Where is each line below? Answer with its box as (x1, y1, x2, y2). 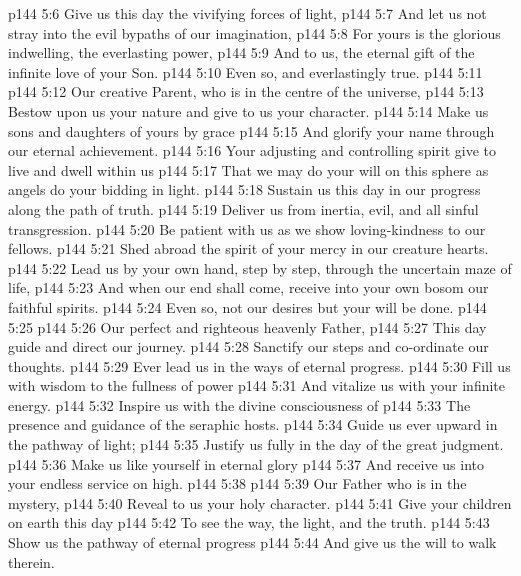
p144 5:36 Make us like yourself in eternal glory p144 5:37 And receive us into (8, 453, 484, 474)
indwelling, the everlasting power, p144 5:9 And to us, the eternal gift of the (8, 42, 475, 63)
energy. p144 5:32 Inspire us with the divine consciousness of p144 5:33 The (8, 394, 471, 415)
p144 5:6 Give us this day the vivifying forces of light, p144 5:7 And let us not (8, 3, 487, 23)
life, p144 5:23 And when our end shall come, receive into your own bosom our (8, 277, 489, 298)
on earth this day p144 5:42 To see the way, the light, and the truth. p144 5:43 (8, 512, 490, 533)
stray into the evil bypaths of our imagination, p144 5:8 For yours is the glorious (8, 22, 501, 43)
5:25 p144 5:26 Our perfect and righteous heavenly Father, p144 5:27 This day (8, 316, 487, 337)
